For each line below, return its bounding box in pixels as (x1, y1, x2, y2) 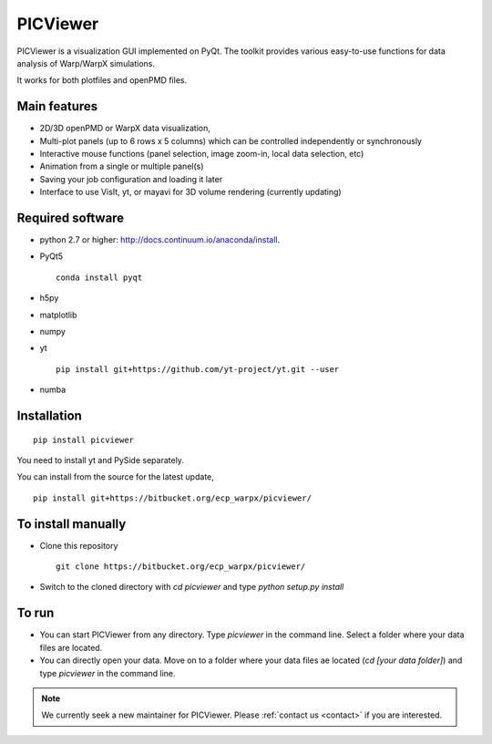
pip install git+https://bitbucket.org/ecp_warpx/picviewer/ (33, 492, 312, 503)
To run (16, 605, 55, 621)
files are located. (39, 642, 103, 653)
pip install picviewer (33, 434, 135, 445)
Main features (16, 98, 98, 114)
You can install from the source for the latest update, (16, 471, 214, 482)
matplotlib (39, 309, 77, 320)
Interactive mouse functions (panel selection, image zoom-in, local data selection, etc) (39, 149, 364, 160)
